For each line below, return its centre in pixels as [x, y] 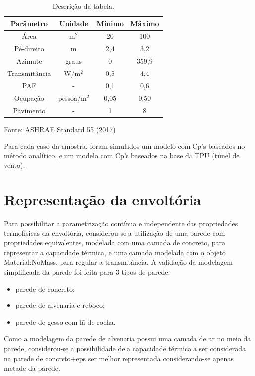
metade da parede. [32, 368]
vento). [15, 165]
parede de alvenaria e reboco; [60, 305]
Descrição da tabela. [83, 6]
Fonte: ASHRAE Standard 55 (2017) [60, 129]
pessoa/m [72, 98]
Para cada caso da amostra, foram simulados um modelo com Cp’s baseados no [125, 146]
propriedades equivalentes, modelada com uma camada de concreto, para [115, 243]
